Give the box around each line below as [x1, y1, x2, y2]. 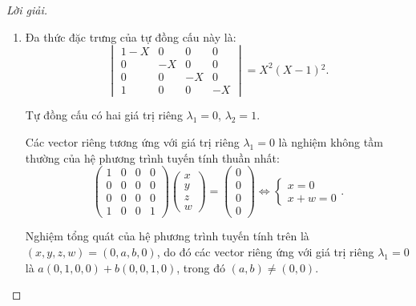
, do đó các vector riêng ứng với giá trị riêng [156, 244, 374, 260]
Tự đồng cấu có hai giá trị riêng [25, 107, 183, 123]
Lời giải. [6, 2, 48, 18]
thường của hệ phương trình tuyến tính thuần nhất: [25, 149, 280, 166]
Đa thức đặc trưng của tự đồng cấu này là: [25, 28, 236, 45]
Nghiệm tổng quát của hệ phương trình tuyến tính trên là [25, 227, 309, 244]
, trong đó [176, 259, 225, 276]
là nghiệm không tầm [278, 134, 383, 151]
